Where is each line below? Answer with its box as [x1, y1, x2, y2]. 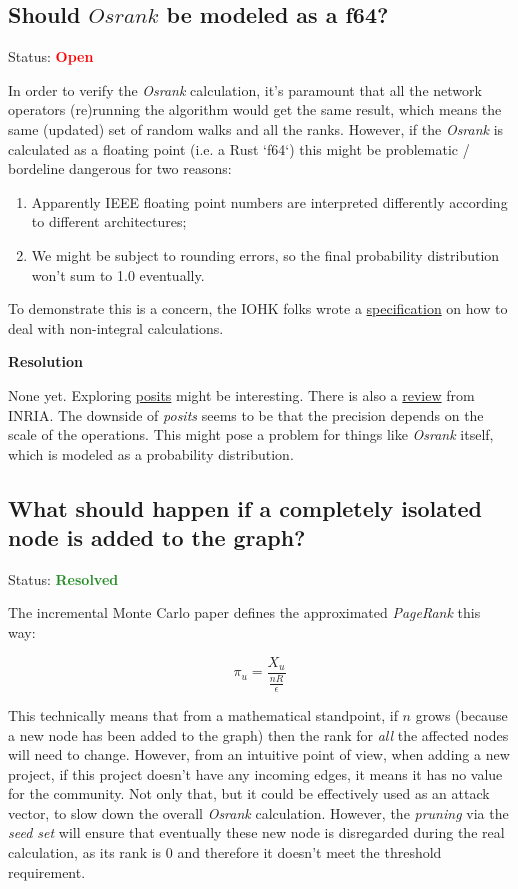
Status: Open [8, 46, 94, 67]
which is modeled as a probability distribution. [8, 443, 294, 464]
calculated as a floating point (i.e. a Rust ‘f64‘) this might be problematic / [8, 138, 470, 159]
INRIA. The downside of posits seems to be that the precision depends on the [8, 404, 484, 425]
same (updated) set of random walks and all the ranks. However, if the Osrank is [8, 118, 504, 139]
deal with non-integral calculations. [8, 317, 224, 338]
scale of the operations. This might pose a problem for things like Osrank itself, [8, 424, 494, 445]
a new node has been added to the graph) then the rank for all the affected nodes [8, 724, 509, 745]
